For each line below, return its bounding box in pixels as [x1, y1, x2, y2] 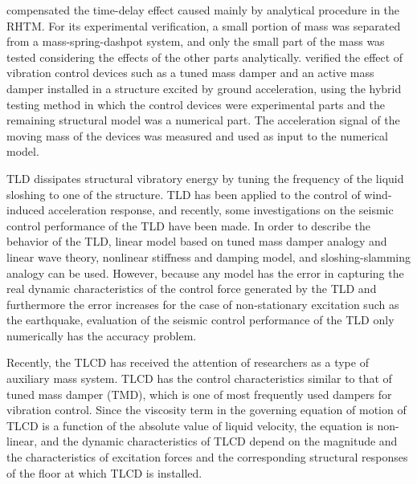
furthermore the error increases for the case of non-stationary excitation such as [6, 295, 399, 312]
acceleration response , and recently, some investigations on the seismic [48, 201, 394, 218]
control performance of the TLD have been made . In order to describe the [6, 217, 370, 234]
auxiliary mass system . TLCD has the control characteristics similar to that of [6, 370, 392, 387]
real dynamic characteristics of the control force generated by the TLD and [6, 280, 377, 297]
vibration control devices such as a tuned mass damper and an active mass [6, 64, 374, 81]
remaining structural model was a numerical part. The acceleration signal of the [6, 112, 400, 128]
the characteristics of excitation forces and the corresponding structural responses [6, 449, 408, 466]
